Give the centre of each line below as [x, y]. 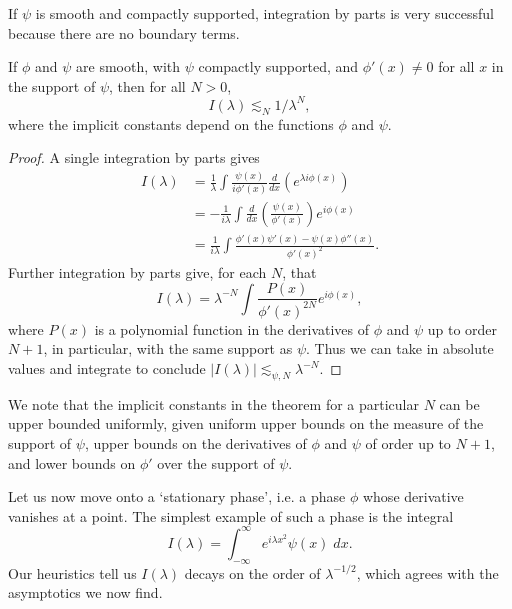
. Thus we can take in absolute [400, 348]
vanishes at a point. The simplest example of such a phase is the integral [231, 515]
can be [459, 403]
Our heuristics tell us [72, 572]
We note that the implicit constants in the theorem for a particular [213, 403]
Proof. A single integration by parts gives [134, 157]
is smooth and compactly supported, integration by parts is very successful [264, 13]
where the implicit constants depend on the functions [171, 123]
